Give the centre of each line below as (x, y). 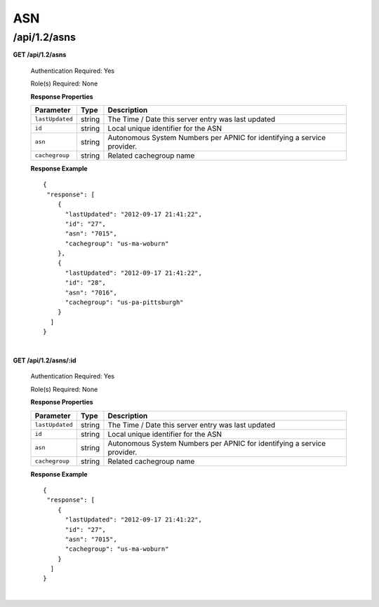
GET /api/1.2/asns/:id (45, 360)
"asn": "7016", (91, 292)
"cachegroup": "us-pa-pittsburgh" (124, 302)
